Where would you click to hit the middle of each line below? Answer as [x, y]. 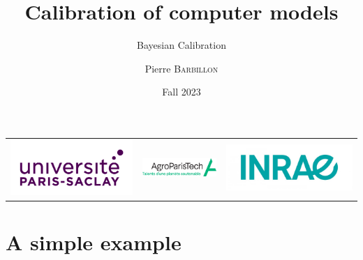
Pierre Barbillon [181, 68]
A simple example [94, 242]
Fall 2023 [181, 92]
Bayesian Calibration [181, 45]
